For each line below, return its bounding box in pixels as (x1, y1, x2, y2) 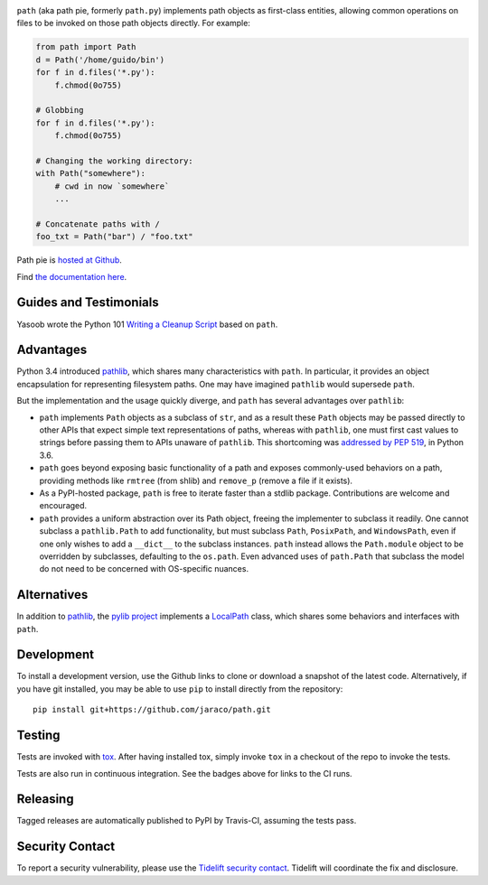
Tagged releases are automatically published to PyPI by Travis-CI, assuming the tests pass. (16, 815, 357, 826)
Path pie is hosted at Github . (16, 255, 122, 265)
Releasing (16, 791, 74, 807)
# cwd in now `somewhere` (54, 181, 170, 191)
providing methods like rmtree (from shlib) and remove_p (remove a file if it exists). (39, 475, 352, 486)
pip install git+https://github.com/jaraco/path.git (33, 704, 271, 715)
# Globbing (35, 105, 84, 116)
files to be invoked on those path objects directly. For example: (16, 18, 250, 29)
